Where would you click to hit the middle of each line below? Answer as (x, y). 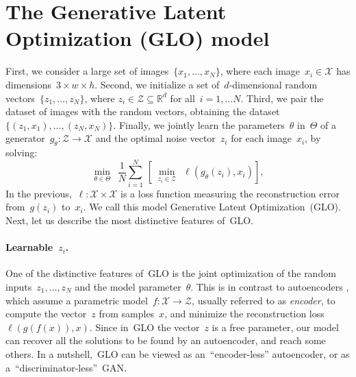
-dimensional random (273, 84)
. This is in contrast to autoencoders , (270, 286)
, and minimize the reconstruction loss (244, 314)
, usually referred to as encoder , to (264, 300)
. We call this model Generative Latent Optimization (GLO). (212, 207)
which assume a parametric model (77, 300)
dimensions (29, 84)
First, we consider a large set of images (87, 71)
